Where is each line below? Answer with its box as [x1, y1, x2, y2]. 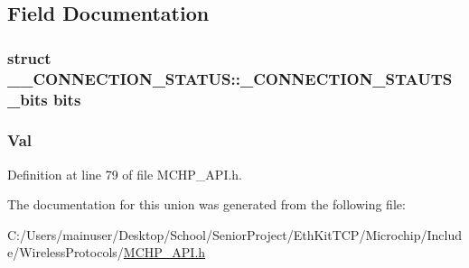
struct [7, 46, 52, 69]
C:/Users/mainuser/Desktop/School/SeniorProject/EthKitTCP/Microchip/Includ [7, 225, 463, 244]
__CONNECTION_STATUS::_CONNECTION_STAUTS [7, 67, 453, 89]
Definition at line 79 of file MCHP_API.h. [7, 164, 243, 183]
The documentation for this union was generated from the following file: [7, 195, 406, 214]
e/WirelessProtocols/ [7, 243, 124, 262]
